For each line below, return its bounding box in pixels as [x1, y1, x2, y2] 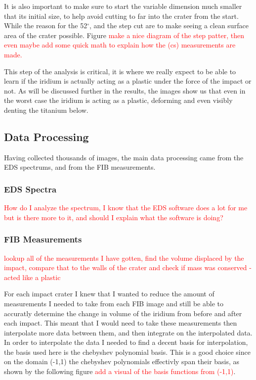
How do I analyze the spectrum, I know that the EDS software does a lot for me [4, 202, 248, 213]
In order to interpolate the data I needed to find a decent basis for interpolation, [4, 337, 248, 347]
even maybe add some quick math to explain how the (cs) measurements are [4, 40, 236, 50]
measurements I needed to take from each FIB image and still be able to [4, 298, 223, 308]
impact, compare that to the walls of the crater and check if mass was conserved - [4, 262, 252, 273]
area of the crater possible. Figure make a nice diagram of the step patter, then [4, 30, 244, 40]
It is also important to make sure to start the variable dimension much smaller [4, 1, 242, 11]
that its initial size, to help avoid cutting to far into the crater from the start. [4, 10, 239, 21]
